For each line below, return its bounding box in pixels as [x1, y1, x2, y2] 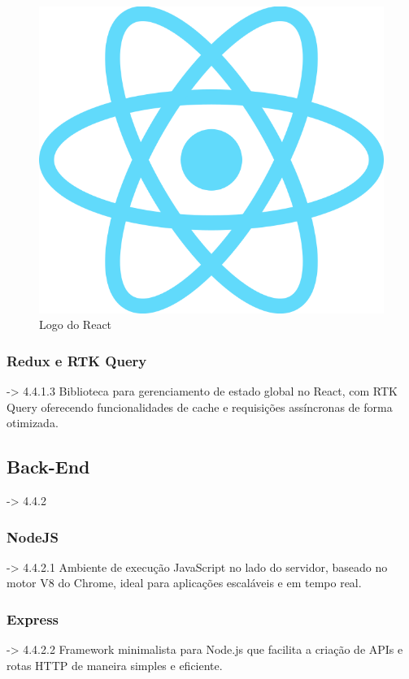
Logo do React [39, 316, 112, 333]
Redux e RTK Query [7, 350, 147, 370]
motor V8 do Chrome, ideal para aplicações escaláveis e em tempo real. [7, 574, 362, 591]
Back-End [7, 454, 90, 479]
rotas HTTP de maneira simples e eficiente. [7, 656, 223, 673]
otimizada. [7, 414, 59, 431]
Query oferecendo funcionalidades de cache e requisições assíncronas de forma [7, 398, 393, 415]
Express [7, 608, 59, 629]
